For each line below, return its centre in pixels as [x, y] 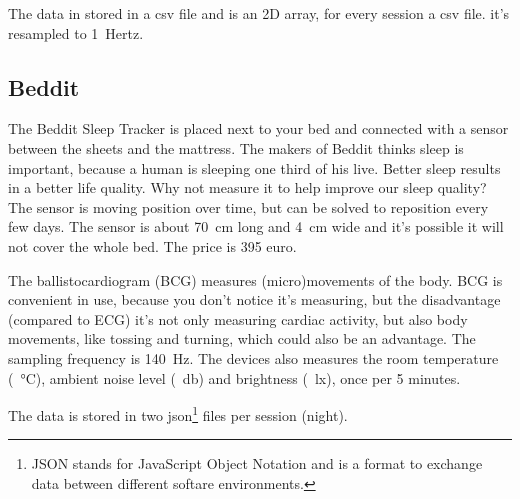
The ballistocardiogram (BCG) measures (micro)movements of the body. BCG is [255, 279]
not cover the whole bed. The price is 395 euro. [152, 245]
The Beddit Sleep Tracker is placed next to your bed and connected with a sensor [258, 128]
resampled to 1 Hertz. [76, 32]
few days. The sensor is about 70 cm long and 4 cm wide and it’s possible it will [256, 226]
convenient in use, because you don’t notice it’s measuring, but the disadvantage [254, 299]
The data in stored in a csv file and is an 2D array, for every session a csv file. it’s [259, 13]
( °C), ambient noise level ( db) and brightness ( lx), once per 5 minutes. [234, 377]
